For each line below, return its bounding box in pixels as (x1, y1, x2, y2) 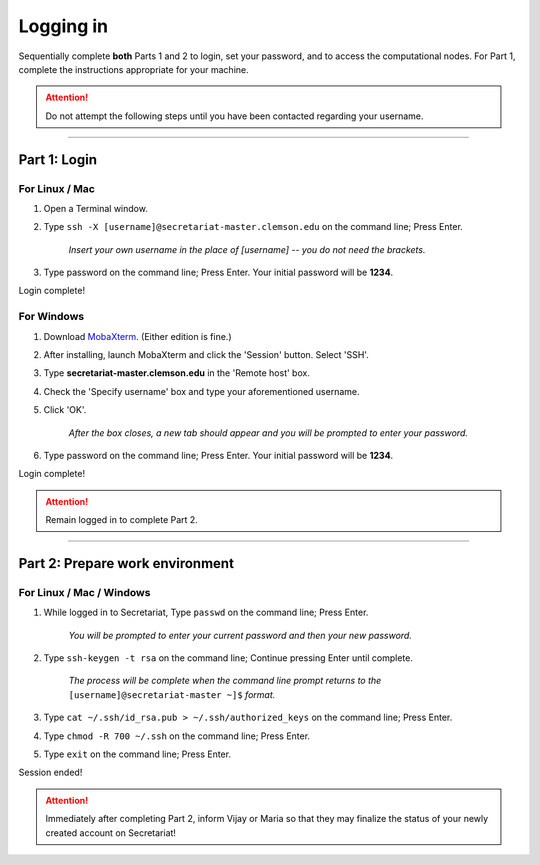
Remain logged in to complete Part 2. (45, 514, 199, 526)
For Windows (18, 310, 85, 324)
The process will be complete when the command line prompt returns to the (68, 675, 382, 687)
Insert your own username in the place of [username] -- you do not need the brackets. (68, 243, 426, 255)
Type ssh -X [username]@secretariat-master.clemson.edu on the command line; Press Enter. (43, 221, 464, 233)
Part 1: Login (18, 151, 97, 168)
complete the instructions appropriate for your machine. (18, 63, 249, 75)
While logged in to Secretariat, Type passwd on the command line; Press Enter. (43, 606, 369, 619)
